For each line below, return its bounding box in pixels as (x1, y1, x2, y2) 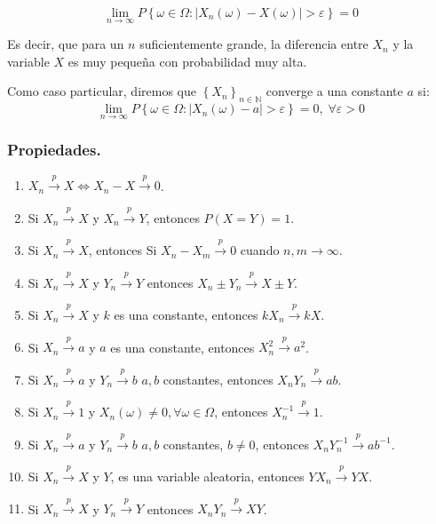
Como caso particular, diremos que (7, 82, 196, 100)
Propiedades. (7, 139, 101, 161)
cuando (240, 241, 280, 259)
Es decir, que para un (7, 35, 124, 53)
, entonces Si (88, 241, 157, 259)
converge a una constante (266, 82, 403, 100)
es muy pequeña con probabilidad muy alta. (67, 52, 307, 70)
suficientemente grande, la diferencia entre (139, 35, 369, 53)
